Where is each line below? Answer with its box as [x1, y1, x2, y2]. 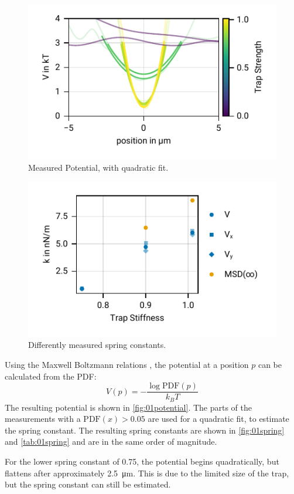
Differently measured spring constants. [28, 339, 166, 351]
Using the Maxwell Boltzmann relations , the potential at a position [5, 358, 249, 370]
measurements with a [5, 412, 81, 425]
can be [258, 358, 282, 370]
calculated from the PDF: [5, 370, 97, 382]
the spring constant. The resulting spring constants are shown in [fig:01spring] [5, 424, 285, 436]
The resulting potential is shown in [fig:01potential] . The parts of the [5, 401, 252, 413]
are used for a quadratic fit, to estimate [148, 412, 289, 425]
